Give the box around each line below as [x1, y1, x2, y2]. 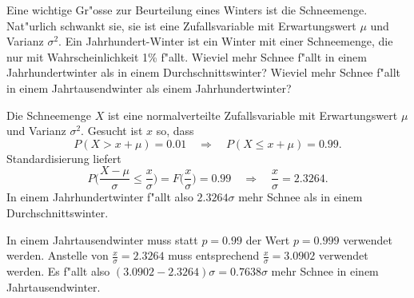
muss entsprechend [168, 247, 260, 264]
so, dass [156, 122, 194, 139]
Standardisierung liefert [6, 149, 121, 166]
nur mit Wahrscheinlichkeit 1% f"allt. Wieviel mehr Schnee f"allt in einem [6, 48, 367, 65]
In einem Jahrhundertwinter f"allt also [6, 189, 193, 205]
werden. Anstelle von [6, 247, 109, 264]
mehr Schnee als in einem [238, 189, 363, 205]
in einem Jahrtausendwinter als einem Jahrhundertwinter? [6, 79, 292, 96]
